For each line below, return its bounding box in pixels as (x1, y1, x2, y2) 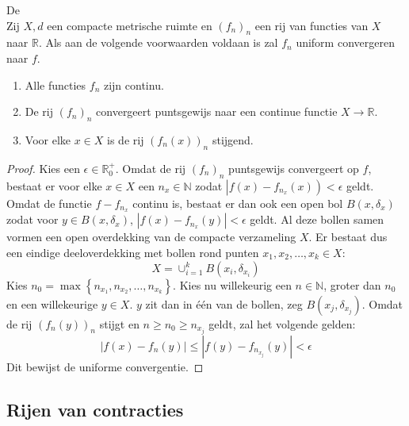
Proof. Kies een (6, 159, 80, 176)
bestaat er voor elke (6, 177, 102, 194)
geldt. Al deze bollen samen (250, 211, 384, 228)
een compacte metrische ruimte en (47, 17, 212, 33)
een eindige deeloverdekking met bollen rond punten (6, 244, 259, 261)
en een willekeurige (6, 295, 98, 312)
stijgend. (212, 131, 254, 148)
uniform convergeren (296, 34, 395, 51)
